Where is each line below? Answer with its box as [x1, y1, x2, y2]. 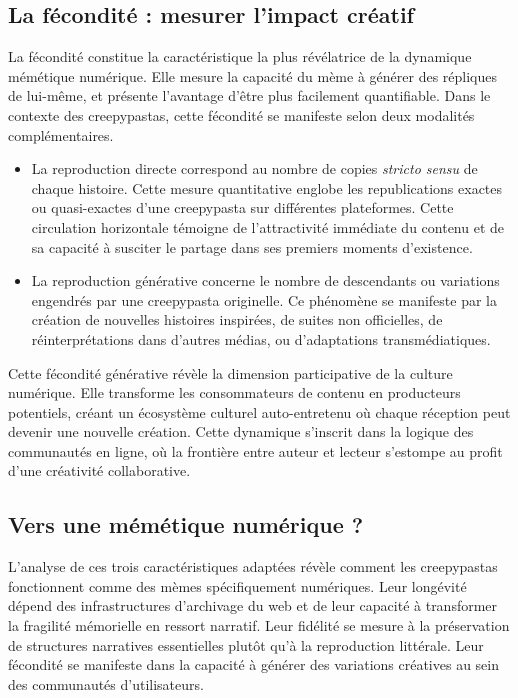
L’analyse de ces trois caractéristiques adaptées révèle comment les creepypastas [8, 556, 498, 577]
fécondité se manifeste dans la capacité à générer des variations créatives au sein [8, 654, 500, 675]
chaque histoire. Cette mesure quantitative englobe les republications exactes [31, 177, 503, 198]
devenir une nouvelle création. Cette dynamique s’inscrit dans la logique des [8, 421, 474, 442]
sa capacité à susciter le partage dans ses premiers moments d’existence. [31, 236, 473, 257]
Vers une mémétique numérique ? [8, 509, 364, 540]
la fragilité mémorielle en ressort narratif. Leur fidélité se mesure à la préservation [8, 615, 510, 636]
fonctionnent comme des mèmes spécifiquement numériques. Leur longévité [8, 575, 467, 596]
